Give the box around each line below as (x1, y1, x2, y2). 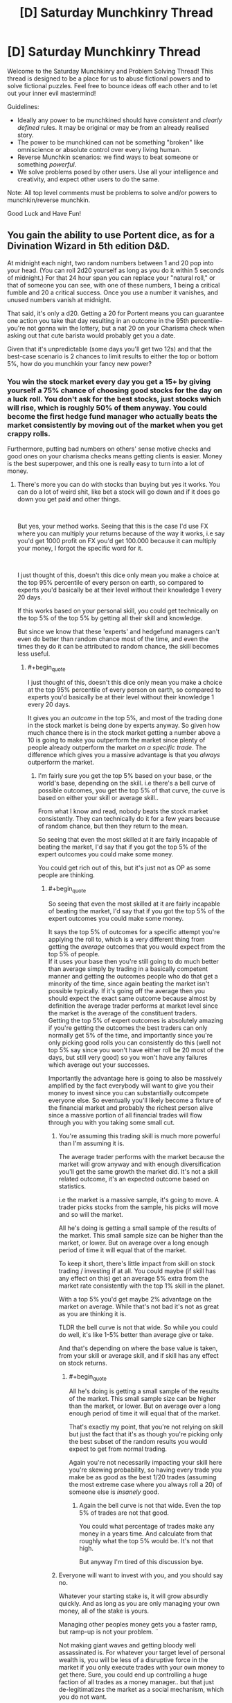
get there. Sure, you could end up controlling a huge (58, 1670, 208, 1679)
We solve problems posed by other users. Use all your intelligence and (17, 167, 220, 176)
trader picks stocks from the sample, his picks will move (58, 1203, 219, 1211)
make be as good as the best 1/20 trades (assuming (69, 1473, 217, 1481)
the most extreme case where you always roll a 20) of (69, 1481, 223, 1489)
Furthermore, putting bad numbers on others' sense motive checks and (7, 445, 211, 453)
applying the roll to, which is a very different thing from (48, 935, 205, 943)
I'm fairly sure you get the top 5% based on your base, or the (37, 771, 213, 779)
